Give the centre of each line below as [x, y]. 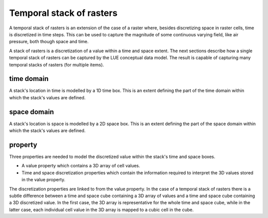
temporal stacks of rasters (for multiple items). [57, 65]
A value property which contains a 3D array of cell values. [81, 166]
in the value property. [43, 180]
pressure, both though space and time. [49, 42]
